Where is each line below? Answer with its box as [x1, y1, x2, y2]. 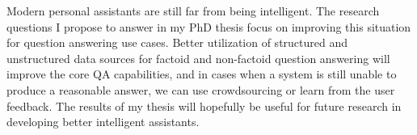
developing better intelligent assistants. [6, 113, 200, 130]
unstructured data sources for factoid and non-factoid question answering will [6, 49, 390, 66]
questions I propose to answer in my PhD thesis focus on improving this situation [6, 18, 411, 35]
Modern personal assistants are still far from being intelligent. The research [6, 2, 380, 19]
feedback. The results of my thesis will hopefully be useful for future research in [6, 97, 402, 114]
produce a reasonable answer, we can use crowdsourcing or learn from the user [6, 81, 395, 98]
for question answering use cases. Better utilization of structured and [6, 34, 348, 51]
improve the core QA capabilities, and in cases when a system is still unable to [6, 65, 397, 82]
